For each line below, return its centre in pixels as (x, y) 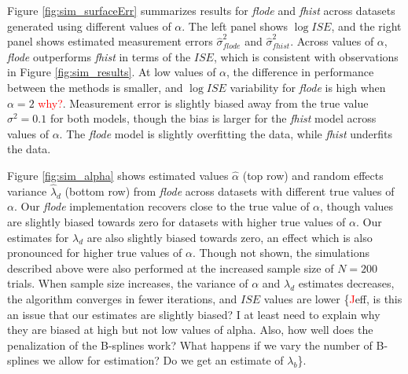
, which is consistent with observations (306, 56)
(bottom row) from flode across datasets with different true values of (230, 191)
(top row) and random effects (313, 175)
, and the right (366, 26)
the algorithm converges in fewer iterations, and (122, 298)
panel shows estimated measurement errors (110, 41)
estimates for (38, 237)
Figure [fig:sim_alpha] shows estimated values (118, 175)
